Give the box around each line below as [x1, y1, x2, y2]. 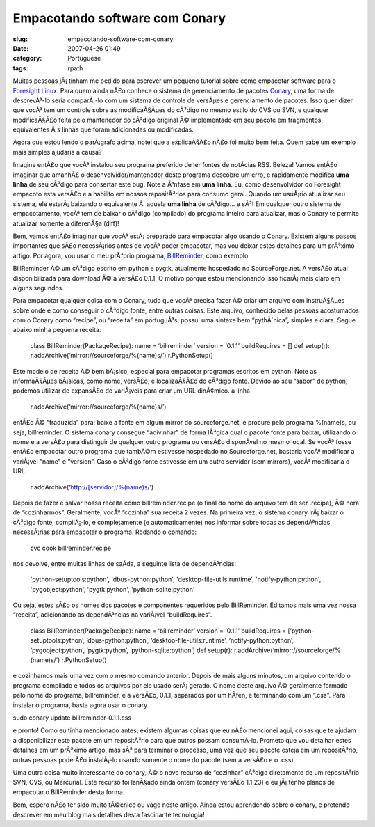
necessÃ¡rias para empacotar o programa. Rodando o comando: [12, 528, 197, 536]
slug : [12, 35, 28, 43]
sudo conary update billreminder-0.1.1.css [12, 714, 132, 722]
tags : [12, 63, 28, 72]
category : [12, 54, 42, 63]
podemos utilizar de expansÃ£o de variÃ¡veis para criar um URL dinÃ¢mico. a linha [12, 386, 250, 395]
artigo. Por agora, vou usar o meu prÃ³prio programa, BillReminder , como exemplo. [12, 251, 250, 260]
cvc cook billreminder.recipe [30, 544, 112, 552]
